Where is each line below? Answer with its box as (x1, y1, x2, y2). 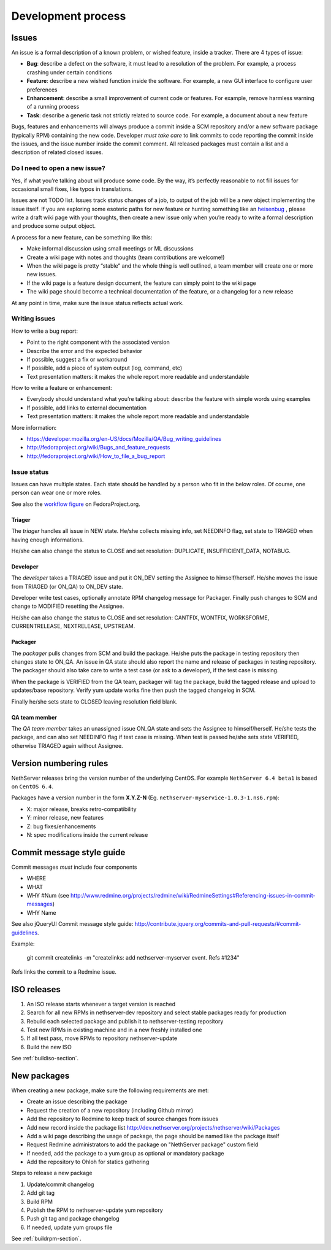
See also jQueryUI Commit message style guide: (11, 920, 134, 928)
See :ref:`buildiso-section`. (11, 1055, 79, 1062)
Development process (11, 9, 126, 23)
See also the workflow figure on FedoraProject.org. (11, 500, 140, 508)
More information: (11, 424, 57, 431)
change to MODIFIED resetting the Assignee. (11, 602, 124, 610)
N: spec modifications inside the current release (26, 831, 148, 838)
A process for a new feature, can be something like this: (11, 233, 153, 241)
